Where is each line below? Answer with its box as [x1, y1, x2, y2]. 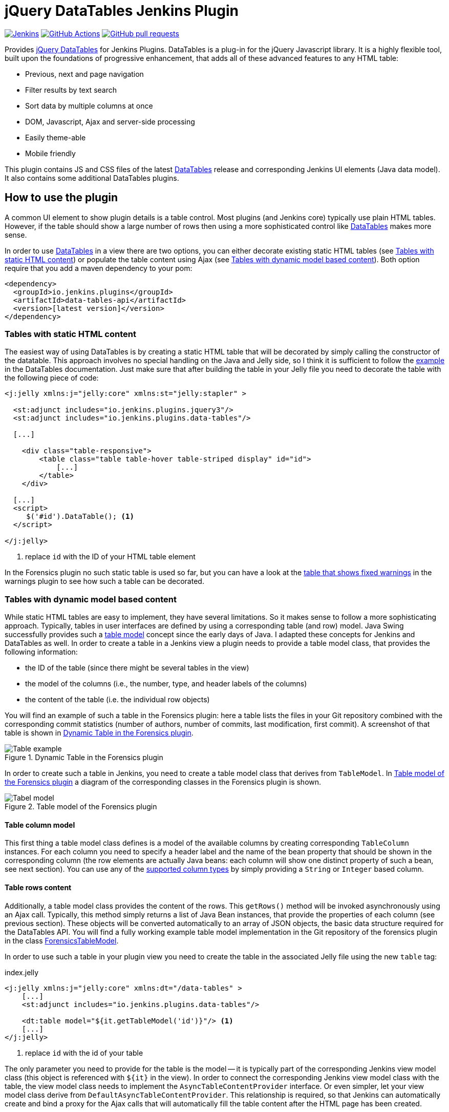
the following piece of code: [5, 373, 99, 383]
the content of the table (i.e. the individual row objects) [25, 695, 210, 704]
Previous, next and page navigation [25, 69, 144, 78]
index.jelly [5, 968, 39, 977]
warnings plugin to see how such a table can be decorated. [5, 577, 204, 586]
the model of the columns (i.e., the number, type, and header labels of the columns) [25, 679, 307, 688]
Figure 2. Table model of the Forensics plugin [5, 802, 157, 811]
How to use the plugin [5, 191, 118, 204]
